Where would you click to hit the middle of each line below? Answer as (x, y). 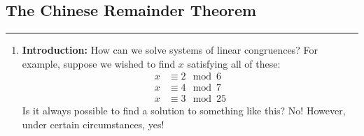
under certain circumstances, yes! (93, 124)
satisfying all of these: (234, 63)
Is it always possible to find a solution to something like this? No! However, (184, 111)
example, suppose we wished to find (99, 63)
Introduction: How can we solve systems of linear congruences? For (170, 50)
